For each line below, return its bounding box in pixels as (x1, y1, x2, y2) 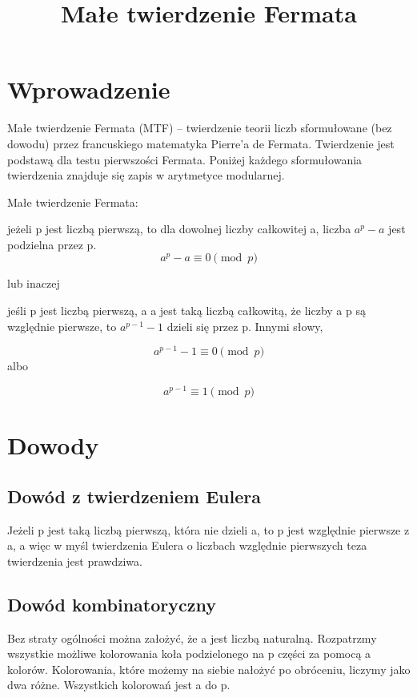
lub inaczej (7, 275, 60, 292)
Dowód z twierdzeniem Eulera (7, 483, 261, 508)
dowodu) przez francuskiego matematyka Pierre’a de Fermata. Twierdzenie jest (7, 135, 395, 151)
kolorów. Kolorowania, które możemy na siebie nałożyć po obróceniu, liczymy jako (7, 660, 411, 677)
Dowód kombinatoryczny (7, 591, 216, 616)
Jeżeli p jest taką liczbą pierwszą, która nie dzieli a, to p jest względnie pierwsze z (7, 521, 410, 538)
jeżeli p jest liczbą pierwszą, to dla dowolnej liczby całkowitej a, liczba (7, 220, 351, 237)
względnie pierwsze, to (7, 317, 117, 334)
